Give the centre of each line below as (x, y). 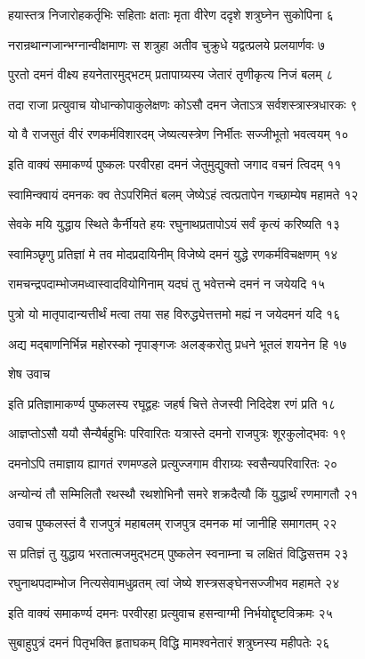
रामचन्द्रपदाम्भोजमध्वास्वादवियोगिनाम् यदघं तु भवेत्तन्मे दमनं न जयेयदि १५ (166, 284)
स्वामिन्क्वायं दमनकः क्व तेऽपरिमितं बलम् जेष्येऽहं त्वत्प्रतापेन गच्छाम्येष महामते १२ (183, 194)
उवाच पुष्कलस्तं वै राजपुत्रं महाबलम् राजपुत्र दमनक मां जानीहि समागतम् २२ (173, 523)
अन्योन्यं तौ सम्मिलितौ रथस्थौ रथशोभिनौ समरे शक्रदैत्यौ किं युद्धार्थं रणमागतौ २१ (183, 493)
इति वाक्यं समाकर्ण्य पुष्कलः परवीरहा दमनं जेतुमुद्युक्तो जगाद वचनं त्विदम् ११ (175, 163)
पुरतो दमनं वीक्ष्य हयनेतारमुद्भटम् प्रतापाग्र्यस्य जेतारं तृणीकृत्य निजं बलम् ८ (171, 74)
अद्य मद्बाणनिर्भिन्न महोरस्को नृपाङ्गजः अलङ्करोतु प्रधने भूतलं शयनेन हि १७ (178, 343)
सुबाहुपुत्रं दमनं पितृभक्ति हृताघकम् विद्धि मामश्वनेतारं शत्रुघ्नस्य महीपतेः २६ (169, 643)
